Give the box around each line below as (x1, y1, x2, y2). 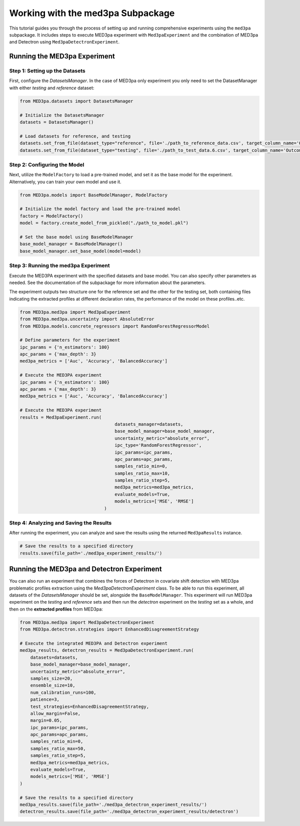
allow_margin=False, (30, 710, 81, 716)
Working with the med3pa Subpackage (9, 8, 175, 19)
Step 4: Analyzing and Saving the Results (9, 519, 112, 526)
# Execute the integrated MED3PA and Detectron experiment (19, 640, 167, 646)
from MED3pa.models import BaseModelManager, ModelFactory (19, 192, 167, 198)
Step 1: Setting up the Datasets (9, 68, 85, 75)
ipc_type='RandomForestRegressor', (114, 442, 202, 448)
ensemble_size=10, (30, 683, 75, 688)
